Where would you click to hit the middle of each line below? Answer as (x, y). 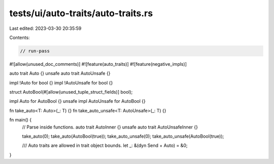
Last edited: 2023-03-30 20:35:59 (45, 28)
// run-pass (35, 51)
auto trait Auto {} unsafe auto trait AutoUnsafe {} (60, 73)
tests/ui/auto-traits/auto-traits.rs (81, 13)
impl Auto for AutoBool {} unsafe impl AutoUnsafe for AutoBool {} (77, 101)
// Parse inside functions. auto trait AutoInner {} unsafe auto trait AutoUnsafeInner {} (110, 127)
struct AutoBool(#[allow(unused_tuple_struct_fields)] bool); (71, 92)
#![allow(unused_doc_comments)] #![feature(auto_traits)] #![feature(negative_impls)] (98, 64)
